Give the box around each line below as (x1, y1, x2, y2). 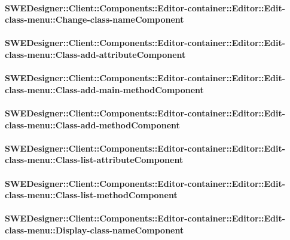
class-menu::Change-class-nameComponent (5, 13, 184, 26)
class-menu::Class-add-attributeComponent (5, 48, 186, 60)
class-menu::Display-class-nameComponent (5, 223, 184, 236)
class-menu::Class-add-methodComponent (5, 118, 180, 131)
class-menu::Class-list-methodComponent (5, 189, 178, 201)
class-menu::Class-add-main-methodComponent (5, 83, 204, 96)
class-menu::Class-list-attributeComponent (5, 153, 184, 166)
